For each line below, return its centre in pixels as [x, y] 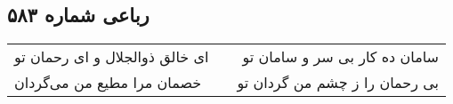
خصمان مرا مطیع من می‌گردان [108, 83]
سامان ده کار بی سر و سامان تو [341, 57]
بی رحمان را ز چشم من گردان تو [338, 83]
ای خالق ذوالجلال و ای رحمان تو [112, 57]
